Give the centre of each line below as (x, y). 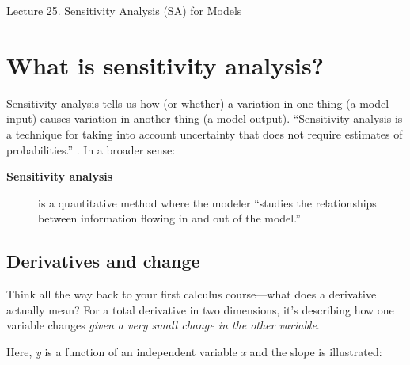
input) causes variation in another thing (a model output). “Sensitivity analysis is (205, 118)
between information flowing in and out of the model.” (169, 218)
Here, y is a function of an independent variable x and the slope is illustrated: (194, 351)
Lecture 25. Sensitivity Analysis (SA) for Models (124, 10)
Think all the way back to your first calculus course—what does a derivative (192, 294)
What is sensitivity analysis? (165, 65)
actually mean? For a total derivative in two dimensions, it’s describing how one (200, 309)
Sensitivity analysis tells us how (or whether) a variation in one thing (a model (198, 103)
